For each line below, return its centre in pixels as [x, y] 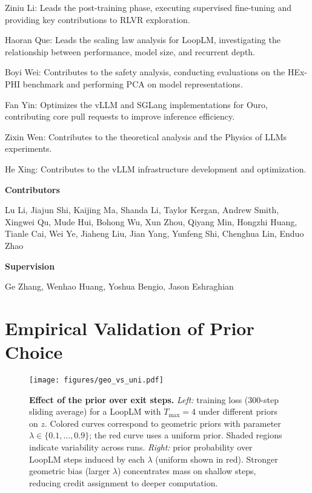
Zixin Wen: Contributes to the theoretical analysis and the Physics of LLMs [146, 136]
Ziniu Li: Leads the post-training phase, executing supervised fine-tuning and [148, 7]
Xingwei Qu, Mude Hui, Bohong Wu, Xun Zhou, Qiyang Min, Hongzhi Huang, [151, 221]
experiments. [28, 148]
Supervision [30, 266]
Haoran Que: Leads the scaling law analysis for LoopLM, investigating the [143, 40]
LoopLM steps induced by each [87, 459]
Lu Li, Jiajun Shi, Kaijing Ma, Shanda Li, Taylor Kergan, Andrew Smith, [142, 210]
